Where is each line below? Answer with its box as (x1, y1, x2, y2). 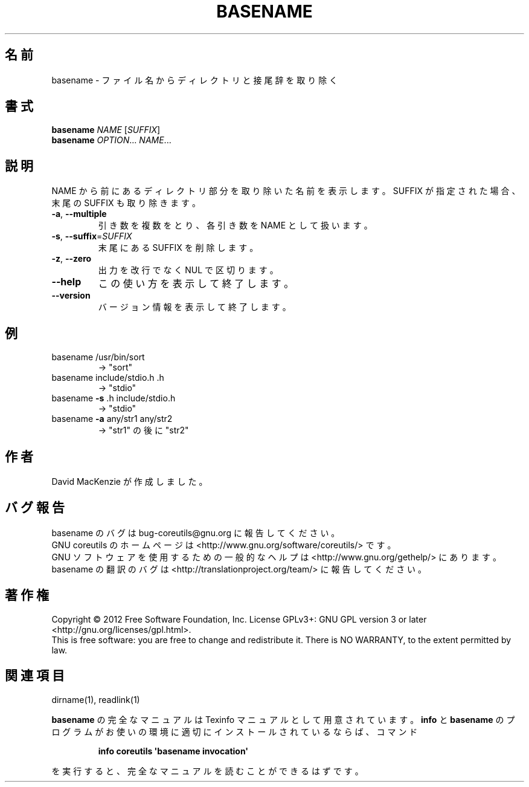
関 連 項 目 (5, 668, 65, 684)
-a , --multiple (51, 209, 107, 219)
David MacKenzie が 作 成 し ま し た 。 (51, 476, 208, 487)
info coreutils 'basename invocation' (98, 745, 249, 756)
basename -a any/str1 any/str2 (51, 413, 173, 424)
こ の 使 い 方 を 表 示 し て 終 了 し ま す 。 (98, 277, 294, 290)
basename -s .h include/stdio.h (51, 393, 176, 404)
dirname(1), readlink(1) (51, 694, 140, 705)
